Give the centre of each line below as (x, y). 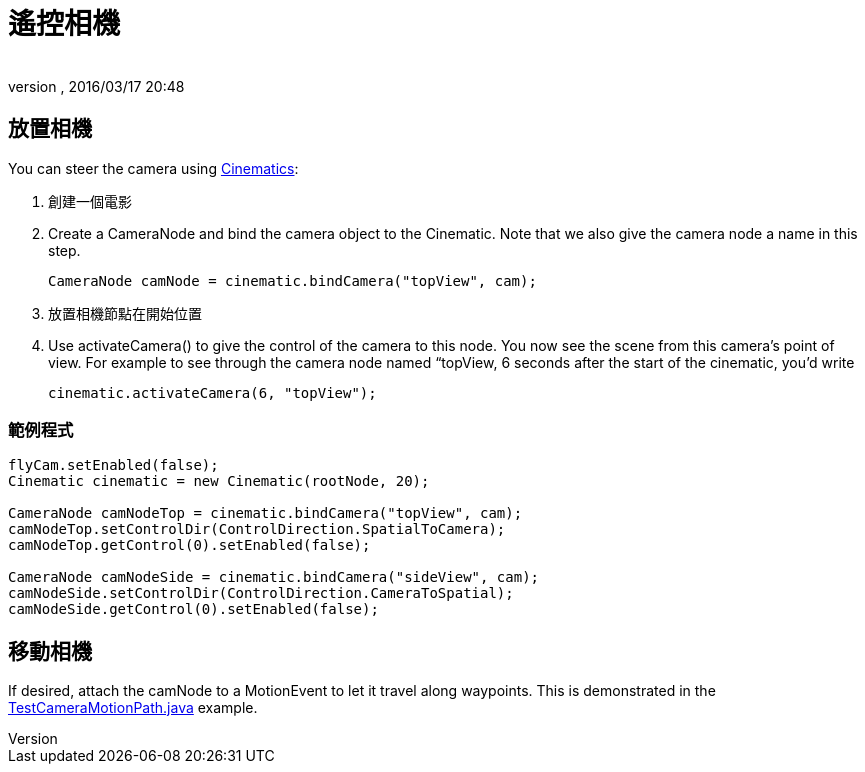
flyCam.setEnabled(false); (113, 465)
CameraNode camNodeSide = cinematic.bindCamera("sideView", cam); (274, 577)
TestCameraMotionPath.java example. (133, 708)
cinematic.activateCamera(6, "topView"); (212, 392)
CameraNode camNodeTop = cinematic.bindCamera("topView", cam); (265, 513)
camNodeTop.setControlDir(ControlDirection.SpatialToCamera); (257, 529)
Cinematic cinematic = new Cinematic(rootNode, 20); (219, 481)
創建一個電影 (90, 201)
